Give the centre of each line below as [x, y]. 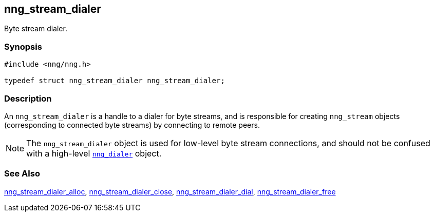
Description [28, 98]
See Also [22, 174]
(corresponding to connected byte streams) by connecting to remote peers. [132, 125]
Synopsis [23, 46]
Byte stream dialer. [36, 29]
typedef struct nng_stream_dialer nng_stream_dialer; [115, 81]
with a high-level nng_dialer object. [94, 153]
